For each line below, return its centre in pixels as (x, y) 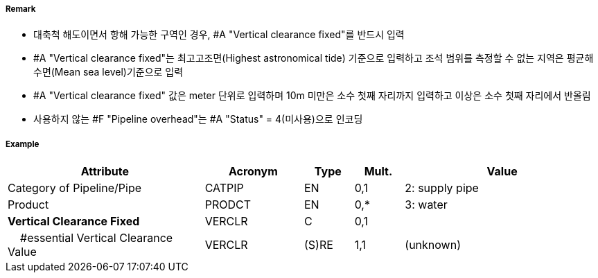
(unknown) (433, 245)
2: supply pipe (442, 188)
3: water (426, 205)
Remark (21, 9)
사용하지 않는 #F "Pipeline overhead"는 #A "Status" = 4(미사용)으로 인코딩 (198, 119)
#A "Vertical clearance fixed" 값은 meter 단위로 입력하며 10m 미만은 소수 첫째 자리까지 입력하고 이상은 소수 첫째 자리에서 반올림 (312, 96)
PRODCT (228, 205)
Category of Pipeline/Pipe (74, 188)
